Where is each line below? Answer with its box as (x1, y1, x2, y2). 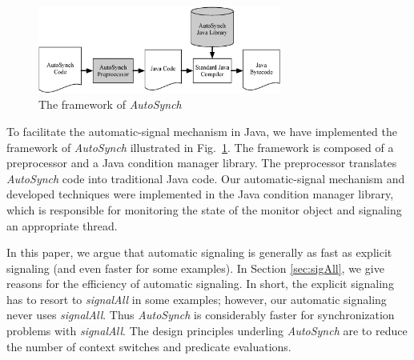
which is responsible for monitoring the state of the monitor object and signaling (6, 201, 402, 218)
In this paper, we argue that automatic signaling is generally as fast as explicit (6, 244, 392, 261)
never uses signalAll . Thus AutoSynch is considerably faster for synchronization (6, 306, 395, 323)
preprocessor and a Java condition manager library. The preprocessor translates (6, 154, 397, 171)
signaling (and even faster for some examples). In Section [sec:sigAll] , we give (6, 259, 384, 276)
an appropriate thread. (6, 217, 118, 234)
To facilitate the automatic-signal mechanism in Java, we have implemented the (6, 122, 397, 139)
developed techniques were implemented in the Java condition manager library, (6, 186, 394, 202)
